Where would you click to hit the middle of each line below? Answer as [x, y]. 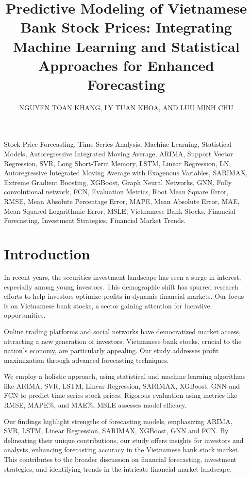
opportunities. [25, 315]
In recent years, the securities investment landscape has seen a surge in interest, [123, 277]
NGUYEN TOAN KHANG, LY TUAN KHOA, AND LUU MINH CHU [126, 107]
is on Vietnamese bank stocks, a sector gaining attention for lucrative [107, 305]
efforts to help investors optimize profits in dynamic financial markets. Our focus [124, 296]
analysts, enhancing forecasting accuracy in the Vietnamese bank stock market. [122, 450]
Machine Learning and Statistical [126, 46]
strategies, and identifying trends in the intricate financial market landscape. [118, 468]
